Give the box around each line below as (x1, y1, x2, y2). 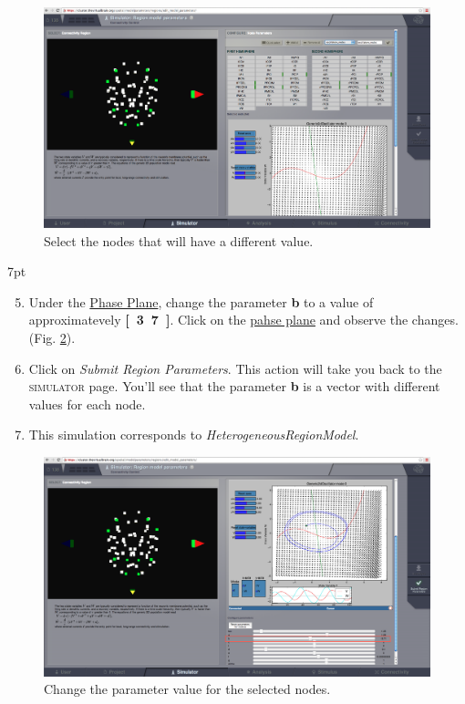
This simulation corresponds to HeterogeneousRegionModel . (28, 425, 359, 444)
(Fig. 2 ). (28, 328, 76, 347)
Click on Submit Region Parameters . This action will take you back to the (28, 358, 442, 378)
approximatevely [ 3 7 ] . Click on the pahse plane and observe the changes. (28, 310, 459, 329)
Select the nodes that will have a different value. (44, 231, 314, 250)
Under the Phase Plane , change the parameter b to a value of (28, 292, 374, 311)
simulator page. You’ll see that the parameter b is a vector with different (28, 377, 440, 396)
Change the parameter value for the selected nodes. (44, 679, 331, 699)
